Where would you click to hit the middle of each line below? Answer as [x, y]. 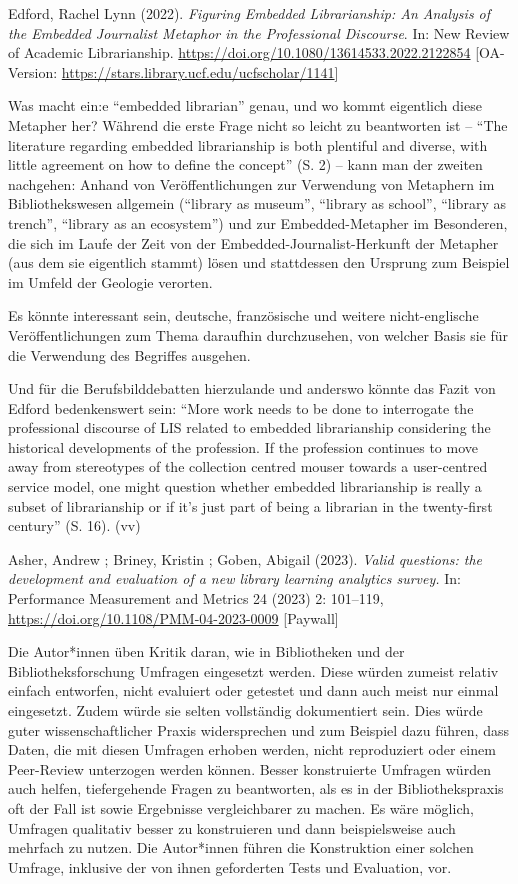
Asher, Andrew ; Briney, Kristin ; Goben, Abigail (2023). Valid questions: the [245, 558]
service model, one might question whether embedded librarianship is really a [245, 486]
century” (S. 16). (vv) [74, 525]
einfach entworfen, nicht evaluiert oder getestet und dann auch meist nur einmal [253, 690]
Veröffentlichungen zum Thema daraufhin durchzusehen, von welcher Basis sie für [258, 334]
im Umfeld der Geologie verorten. [110, 281]
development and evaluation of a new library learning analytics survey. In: [234, 578]
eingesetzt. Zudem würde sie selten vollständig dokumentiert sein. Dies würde [245, 710]
